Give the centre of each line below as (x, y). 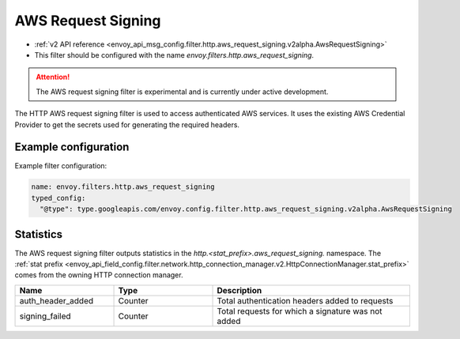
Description (239, 290)
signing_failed (45, 316)
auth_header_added (57, 300)
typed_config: (58, 198)
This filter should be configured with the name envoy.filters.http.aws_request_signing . (174, 55)
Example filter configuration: (61, 166)
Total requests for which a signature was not (300, 311)
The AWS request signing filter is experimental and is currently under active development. (182, 92)
